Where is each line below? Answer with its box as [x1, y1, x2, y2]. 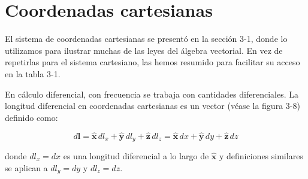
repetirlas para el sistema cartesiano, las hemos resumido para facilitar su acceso [5, 56, 300, 68]
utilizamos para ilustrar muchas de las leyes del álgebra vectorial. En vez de [5, 44, 283, 56]
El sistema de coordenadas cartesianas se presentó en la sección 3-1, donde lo [5, 32, 288, 45]
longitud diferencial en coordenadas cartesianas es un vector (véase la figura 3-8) [5, 99, 300, 112]
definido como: [5, 111, 58, 123]
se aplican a [5, 161, 48, 174]
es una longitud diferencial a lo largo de [63, 149, 209, 162]
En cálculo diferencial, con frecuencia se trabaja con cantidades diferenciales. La [5, 87, 298, 100]
